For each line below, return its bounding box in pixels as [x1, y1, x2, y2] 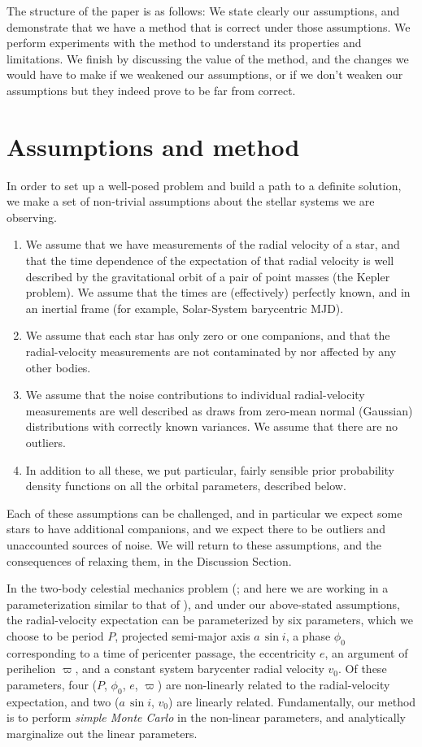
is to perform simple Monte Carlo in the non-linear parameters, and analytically [7, 709, 406, 726]
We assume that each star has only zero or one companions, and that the [25, 327, 390, 344]
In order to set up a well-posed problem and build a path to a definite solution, [7, 176, 402, 193]
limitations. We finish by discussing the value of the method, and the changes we [7, 50, 409, 67]
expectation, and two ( [7, 693, 120, 710]
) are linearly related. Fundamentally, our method [168, 693, 416, 710]
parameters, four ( [7, 675, 98, 693]
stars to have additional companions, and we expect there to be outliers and [7, 520, 385, 537]
